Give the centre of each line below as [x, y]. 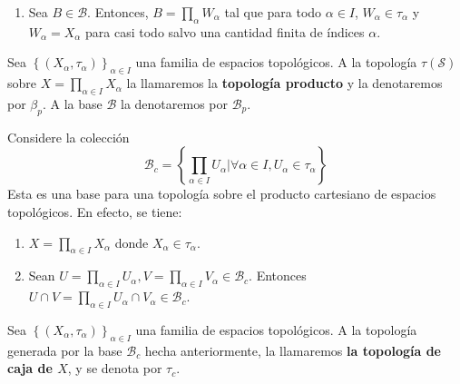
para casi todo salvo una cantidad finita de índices [225, 31]
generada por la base [65, 350]
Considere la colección [69, 137]
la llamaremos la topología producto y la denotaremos [284, 83]
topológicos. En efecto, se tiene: [95, 211]
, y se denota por [115, 368]
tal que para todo [273, 12]
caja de [30, 368]
